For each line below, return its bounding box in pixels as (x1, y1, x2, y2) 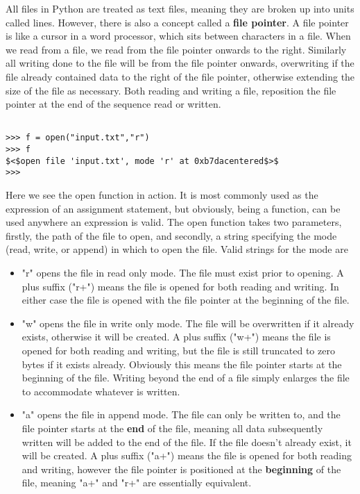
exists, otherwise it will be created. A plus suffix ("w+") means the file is (22, 329, 331, 344)
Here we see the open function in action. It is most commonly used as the (6, 188, 318, 202)
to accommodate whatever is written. (22, 384, 180, 398)
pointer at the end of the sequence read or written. (6, 97, 221, 111)
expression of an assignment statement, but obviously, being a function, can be (6, 201, 341, 215)
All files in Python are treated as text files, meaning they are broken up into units (6, 1, 354, 15)
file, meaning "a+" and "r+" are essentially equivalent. (22, 475, 252, 490)
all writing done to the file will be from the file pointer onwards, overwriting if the (6, 56, 354, 70)
